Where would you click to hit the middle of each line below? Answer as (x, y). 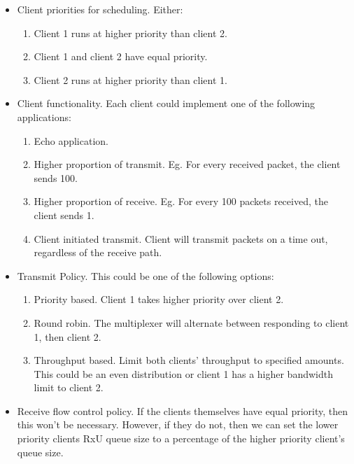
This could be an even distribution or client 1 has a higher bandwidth (183, 373)
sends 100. (56, 177)
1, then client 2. (68, 336)
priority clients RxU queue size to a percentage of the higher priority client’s (181, 438)
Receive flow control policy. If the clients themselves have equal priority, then (183, 410)
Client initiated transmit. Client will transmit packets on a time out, (181, 238)
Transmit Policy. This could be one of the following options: (146, 275)
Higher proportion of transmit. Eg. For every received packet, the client (187, 164)
